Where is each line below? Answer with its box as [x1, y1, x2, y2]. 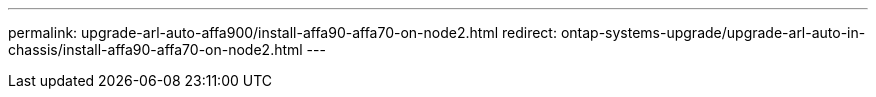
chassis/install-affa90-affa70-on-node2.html [8, 41, 303, 58]
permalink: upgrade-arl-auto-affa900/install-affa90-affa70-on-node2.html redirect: [8, 24, 557, 41]
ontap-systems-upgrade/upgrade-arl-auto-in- [560, 24, 866, 41]
